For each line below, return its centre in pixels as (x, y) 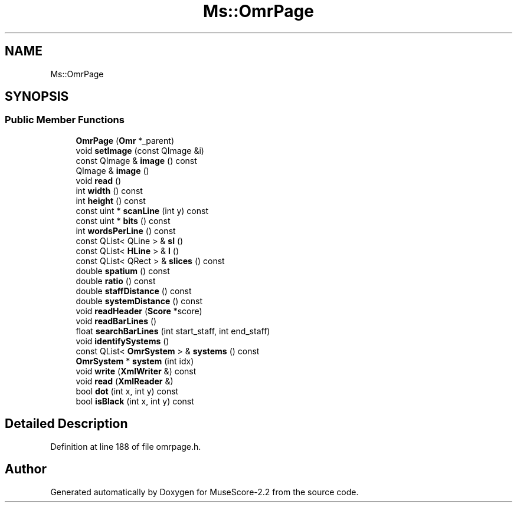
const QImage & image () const (136, 160)
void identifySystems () (122, 341)
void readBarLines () (116, 321)
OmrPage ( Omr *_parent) (125, 140)
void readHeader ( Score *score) (139, 311)
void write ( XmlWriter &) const (136, 371)
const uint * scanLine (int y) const (142, 210)
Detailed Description (66, 424)
